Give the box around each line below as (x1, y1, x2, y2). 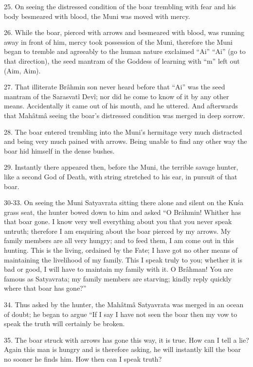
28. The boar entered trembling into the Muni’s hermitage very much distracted (4, 126, 242, 137)
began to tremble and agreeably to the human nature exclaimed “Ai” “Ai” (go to (4, 46, 246, 56)
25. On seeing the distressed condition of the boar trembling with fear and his (4, 1, 236, 11)
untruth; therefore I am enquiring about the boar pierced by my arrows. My (4, 226, 231, 236)
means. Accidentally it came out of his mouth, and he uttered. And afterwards (4, 101, 238, 111)
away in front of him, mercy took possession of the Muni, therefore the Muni (4, 36, 233, 47)
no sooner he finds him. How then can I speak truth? (4, 354, 162, 364)
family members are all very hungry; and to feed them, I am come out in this (4, 235, 234, 245)
